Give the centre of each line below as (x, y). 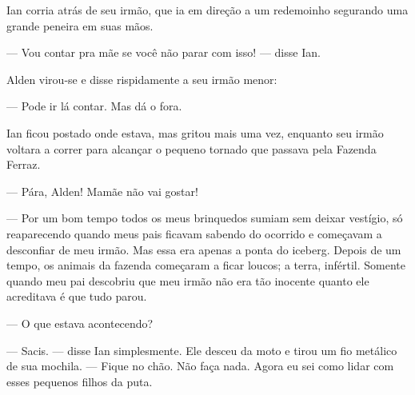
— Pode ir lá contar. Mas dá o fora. (94, 106)
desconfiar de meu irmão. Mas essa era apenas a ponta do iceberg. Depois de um (204, 249)
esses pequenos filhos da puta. (80, 381)
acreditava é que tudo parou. (77, 296)
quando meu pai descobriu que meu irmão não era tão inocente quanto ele (188, 280)
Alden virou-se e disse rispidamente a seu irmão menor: (142, 79)
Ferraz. (24, 164)
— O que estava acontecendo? (80, 323)
